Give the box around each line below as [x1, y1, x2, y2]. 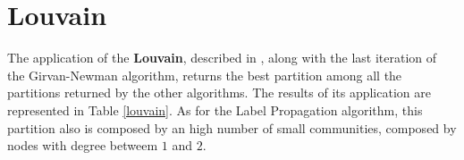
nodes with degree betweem [7, 136, 158, 155]
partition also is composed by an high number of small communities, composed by [7, 118, 457, 137]
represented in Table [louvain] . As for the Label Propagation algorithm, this [7, 100, 423, 119]
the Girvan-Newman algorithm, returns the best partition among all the [7, 65, 402, 84]
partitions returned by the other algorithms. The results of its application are [7, 83, 431, 102]
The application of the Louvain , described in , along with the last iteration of [7, 48, 437, 67]
